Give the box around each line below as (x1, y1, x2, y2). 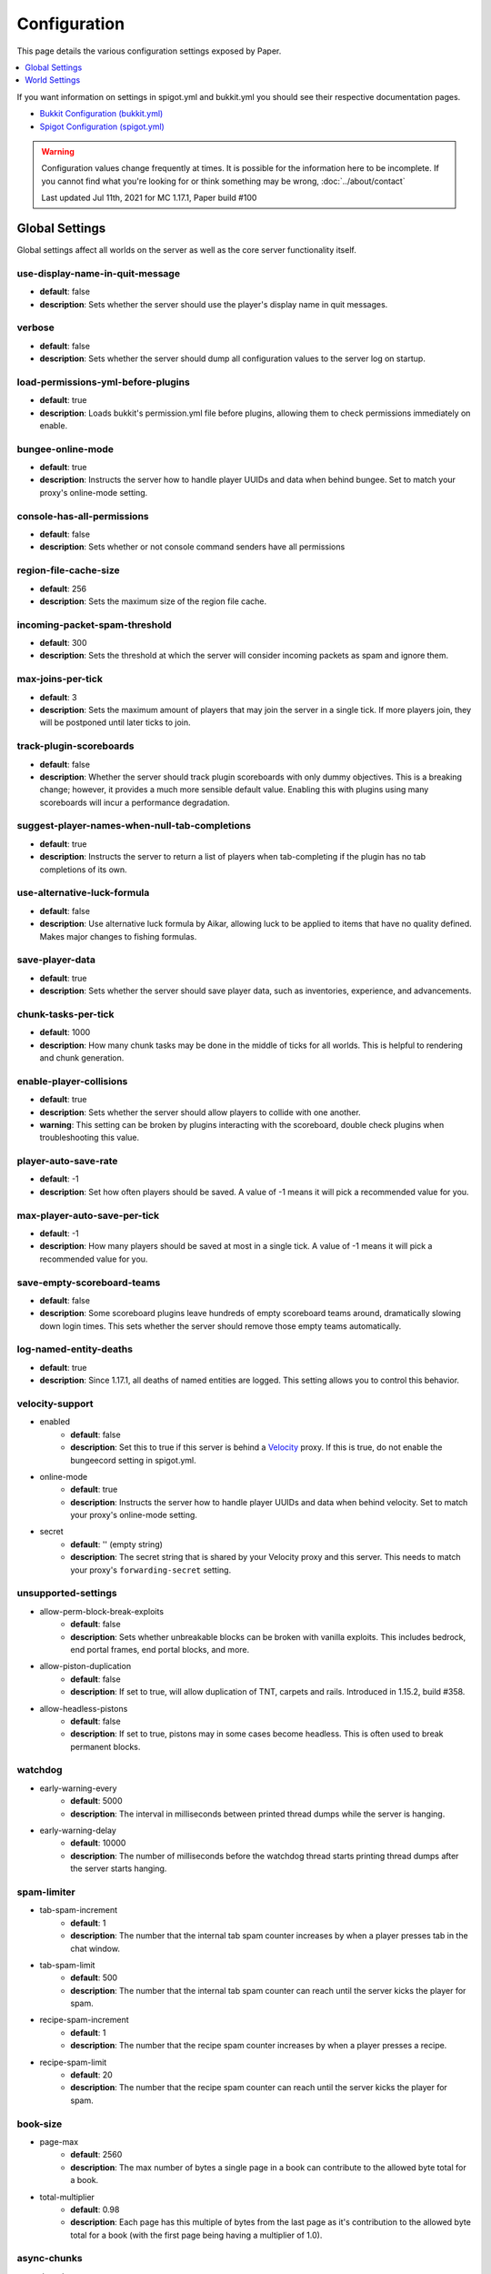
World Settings (25, 75, 81, 86)
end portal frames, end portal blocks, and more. (70, 1644, 250, 1655)
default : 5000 (70, 1796, 123, 1806)
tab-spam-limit (39, 1959, 95, 1970)
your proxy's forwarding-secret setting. (70, 1565, 232, 1575)
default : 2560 (70, 2149, 123, 2160)
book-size (16, 2118, 63, 2130)
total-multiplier (39, 2191, 95, 2202)
